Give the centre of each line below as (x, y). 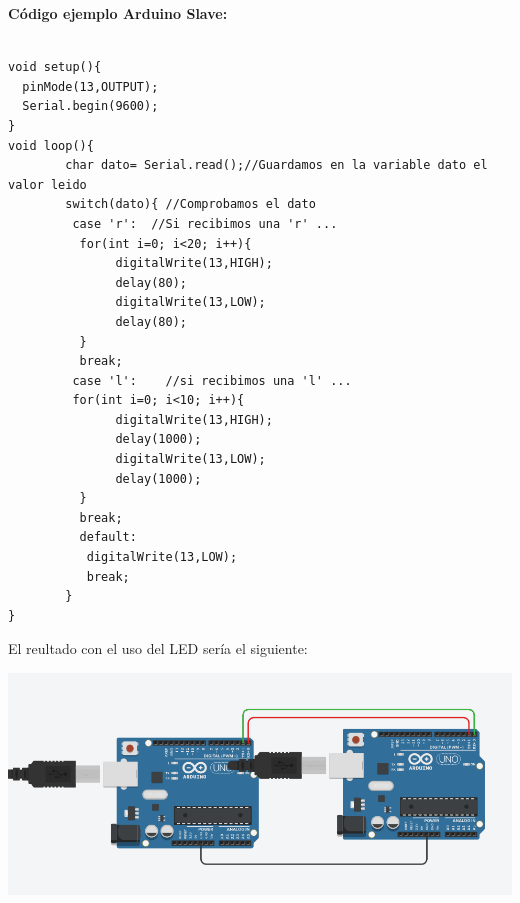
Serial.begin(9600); (90, 106)
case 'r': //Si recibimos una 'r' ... (205, 223)
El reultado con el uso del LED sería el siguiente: (158, 648)
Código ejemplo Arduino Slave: (118, 13)
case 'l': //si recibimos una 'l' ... (212, 380)
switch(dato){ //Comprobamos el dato (190, 204)
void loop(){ (51, 145)
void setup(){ (55, 67)
